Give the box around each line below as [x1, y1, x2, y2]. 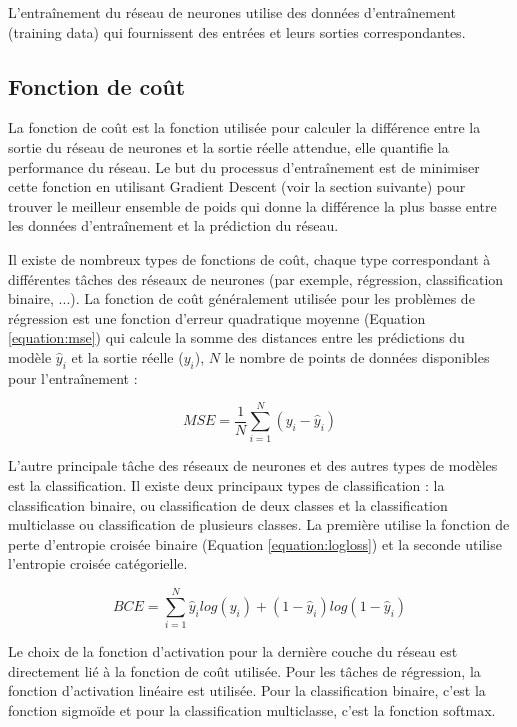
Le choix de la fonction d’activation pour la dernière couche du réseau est [8, 641, 458, 662]
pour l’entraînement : [8, 367, 138, 388]
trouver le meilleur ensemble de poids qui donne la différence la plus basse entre [8, 195, 497, 216]
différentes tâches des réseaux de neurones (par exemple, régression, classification [8, 268, 504, 289]
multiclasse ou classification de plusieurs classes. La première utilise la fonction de [8, 514, 510, 535]
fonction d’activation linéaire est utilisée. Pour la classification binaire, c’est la [8, 680, 486, 701]
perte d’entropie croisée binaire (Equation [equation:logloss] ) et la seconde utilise [8, 533, 502, 554]
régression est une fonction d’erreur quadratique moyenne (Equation [8, 307, 426, 328]
